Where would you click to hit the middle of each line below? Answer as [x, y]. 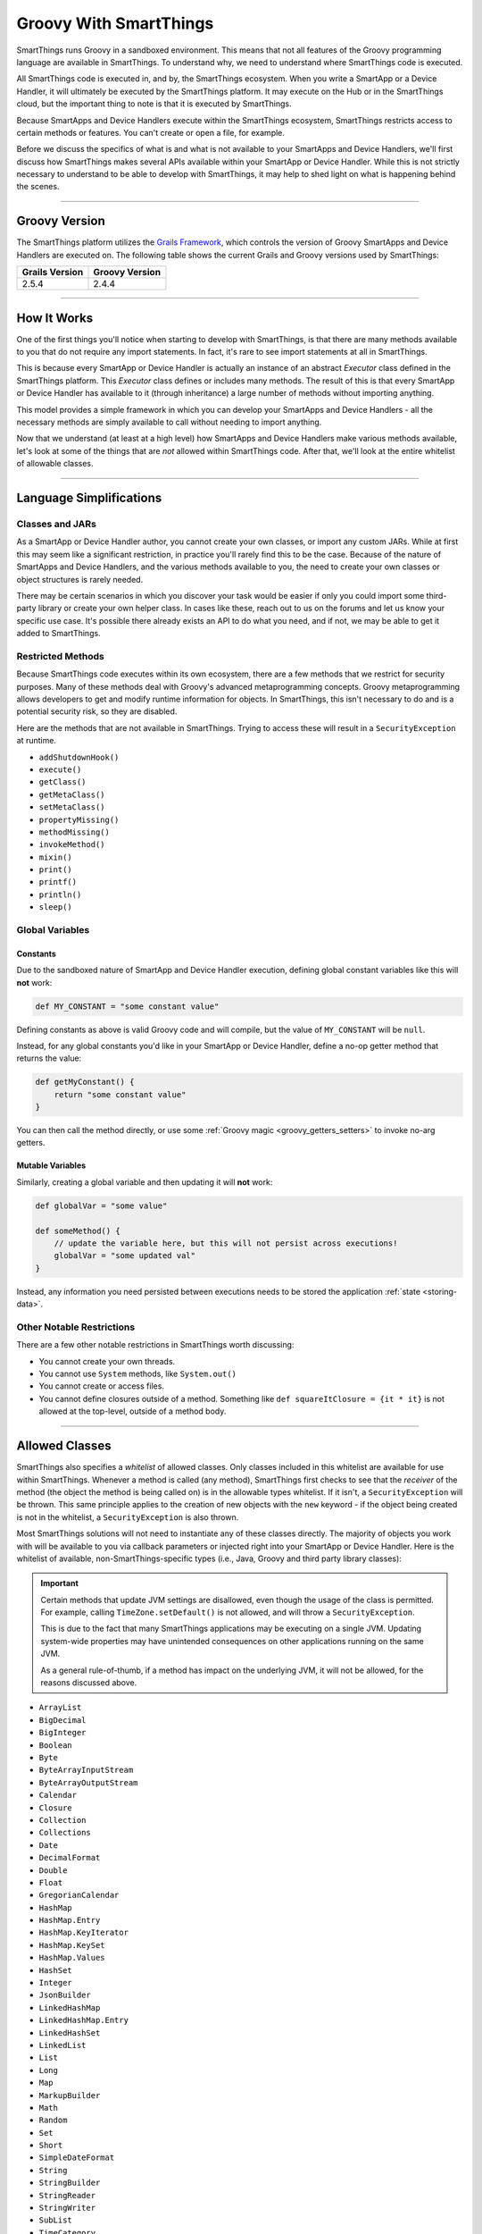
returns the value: [49, 1058]
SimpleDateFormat [77, 2158]
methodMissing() [75, 832]
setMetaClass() [72, 807]
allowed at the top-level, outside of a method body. [133, 1411]
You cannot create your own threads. [107, 1361]
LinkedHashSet [70, 2032]
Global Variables [53, 930]
